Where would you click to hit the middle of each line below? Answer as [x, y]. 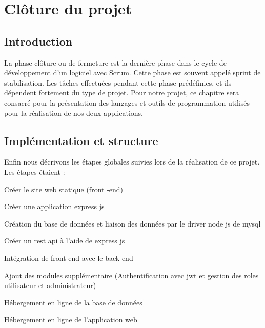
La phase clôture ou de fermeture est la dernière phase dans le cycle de [115, 62]
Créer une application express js [54, 206]
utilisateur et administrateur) [50, 285]
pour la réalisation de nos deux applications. [74, 112]
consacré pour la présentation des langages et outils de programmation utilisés [127, 102]
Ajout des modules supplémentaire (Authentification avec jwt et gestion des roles [131, 275]
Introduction [38, 41]
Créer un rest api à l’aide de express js [65, 241]
